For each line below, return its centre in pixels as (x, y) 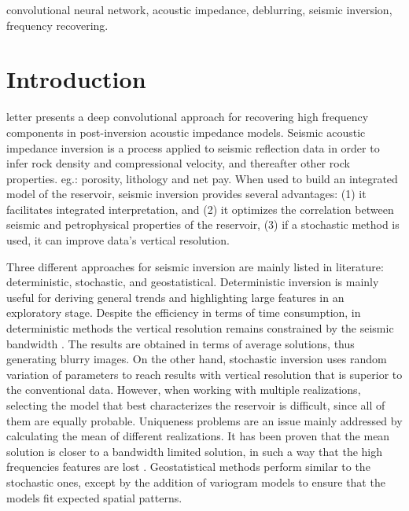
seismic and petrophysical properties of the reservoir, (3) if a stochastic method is (203, 224)
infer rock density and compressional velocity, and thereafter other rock (178, 163)
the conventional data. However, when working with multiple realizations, (184, 390)
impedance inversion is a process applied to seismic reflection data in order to (193, 147)
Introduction (76, 79)
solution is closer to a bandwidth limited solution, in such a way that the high (195, 451)
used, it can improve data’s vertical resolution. (118, 240)
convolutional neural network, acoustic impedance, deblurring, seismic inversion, (199, 9)
